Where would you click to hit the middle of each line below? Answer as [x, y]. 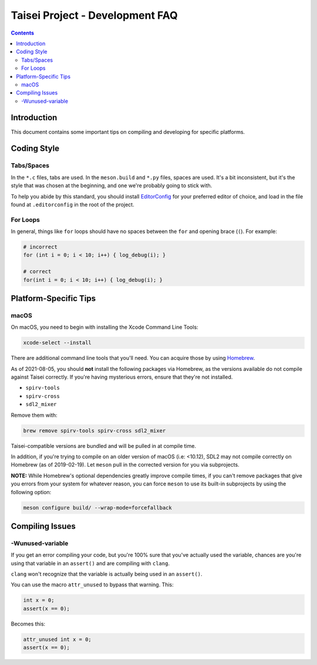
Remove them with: [34, 415]
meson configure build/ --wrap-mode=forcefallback [98, 507]
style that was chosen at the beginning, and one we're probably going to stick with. [112, 185]
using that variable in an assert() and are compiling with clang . [90, 563]
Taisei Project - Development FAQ [95, 15]
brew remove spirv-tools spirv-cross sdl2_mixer [95, 431]
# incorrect [41, 247]
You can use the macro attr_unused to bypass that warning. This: [92, 585]
